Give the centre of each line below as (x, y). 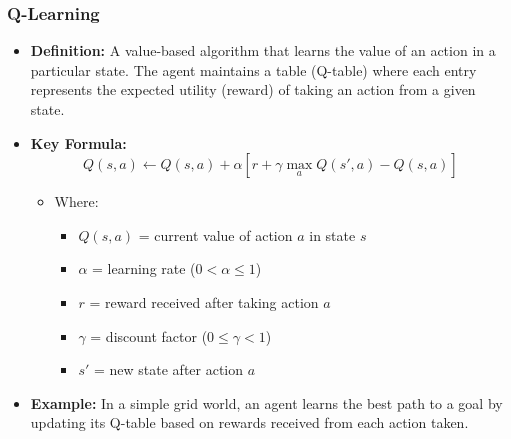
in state (332, 234)
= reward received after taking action (204, 301)
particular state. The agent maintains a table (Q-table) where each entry (253, 69)
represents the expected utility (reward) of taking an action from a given (253, 89)
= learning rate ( (144, 268)
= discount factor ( (149, 335)
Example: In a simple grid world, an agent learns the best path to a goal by (266, 402)
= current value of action (215, 234)
